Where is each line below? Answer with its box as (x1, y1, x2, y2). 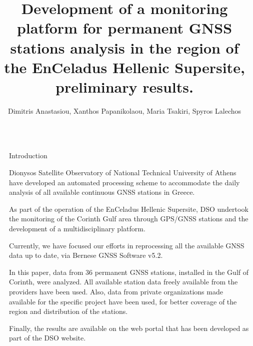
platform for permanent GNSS (16, 18, 232, 38)
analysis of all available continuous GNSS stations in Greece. (9, 187, 195, 197)
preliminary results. (55, 76, 193, 97)
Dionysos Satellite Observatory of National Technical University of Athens (9, 167, 236, 178)
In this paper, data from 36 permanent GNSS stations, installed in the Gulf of (9, 266, 249, 277)
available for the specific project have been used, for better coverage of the (9, 296, 237, 306)
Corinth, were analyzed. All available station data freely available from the (9, 276, 238, 287)
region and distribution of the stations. (9, 306, 128, 316)
